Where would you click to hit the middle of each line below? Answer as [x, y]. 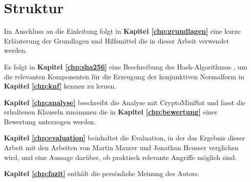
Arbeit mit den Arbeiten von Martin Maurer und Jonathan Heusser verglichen [121, 148]
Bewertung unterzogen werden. [50, 121]
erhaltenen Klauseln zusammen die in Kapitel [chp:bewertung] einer [111, 112]
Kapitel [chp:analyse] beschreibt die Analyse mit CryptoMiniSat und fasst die [125, 102]
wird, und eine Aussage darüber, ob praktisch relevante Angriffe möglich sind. [120, 157]
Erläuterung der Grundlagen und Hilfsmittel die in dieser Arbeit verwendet [116, 40]
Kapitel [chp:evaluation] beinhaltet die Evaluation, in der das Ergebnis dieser [125, 138]
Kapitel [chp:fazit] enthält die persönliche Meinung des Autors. [102, 173]
